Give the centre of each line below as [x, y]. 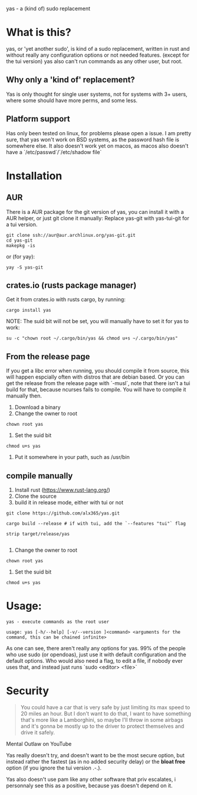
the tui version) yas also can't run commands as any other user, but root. [94, 61]
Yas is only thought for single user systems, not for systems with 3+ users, [97, 94]
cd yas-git [19, 240]
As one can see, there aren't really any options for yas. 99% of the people [96, 648]
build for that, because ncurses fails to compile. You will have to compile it [96, 390]
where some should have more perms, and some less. [72, 100]
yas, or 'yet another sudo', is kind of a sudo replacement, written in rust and [98, 48]
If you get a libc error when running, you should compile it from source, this [98, 371]
